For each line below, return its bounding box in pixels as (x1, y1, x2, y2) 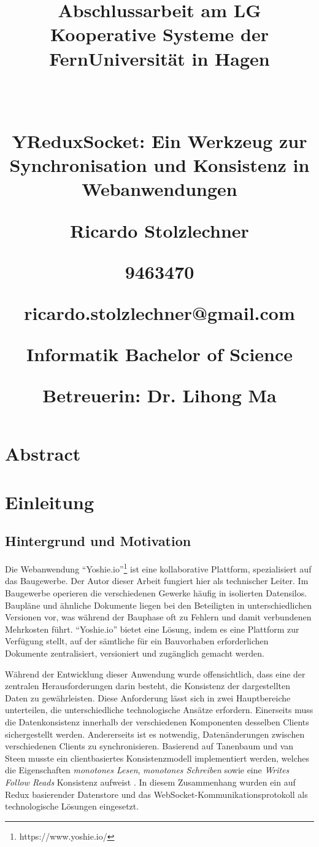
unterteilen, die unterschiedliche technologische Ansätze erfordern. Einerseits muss (5, 703, 313, 716)
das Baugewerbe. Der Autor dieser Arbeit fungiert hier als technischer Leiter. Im (5, 574, 309, 587)
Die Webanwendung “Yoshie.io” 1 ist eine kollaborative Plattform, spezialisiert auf (5, 561, 312, 575)
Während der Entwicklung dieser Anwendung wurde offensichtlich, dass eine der (5, 667, 306, 680)
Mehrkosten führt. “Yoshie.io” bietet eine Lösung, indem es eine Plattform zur (5, 622, 299, 635)
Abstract (5, 441, 81, 466)
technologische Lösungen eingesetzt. (5, 800, 139, 813)
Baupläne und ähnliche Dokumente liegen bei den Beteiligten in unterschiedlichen (5, 598, 312, 611)
